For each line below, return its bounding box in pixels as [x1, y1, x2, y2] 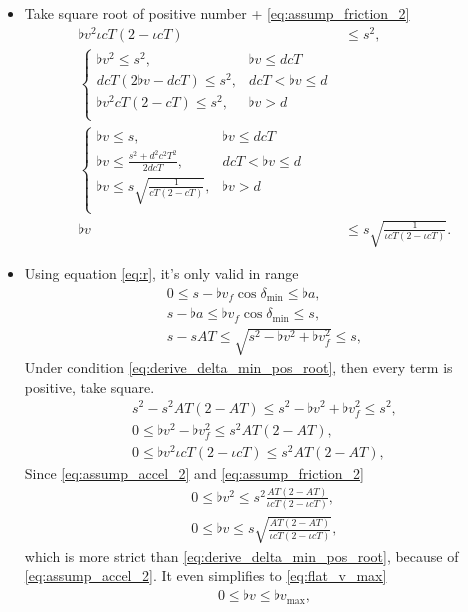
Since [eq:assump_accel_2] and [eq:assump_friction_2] [24, 463, 364, 484]
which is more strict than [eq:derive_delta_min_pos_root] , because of [24, 545, 459, 566]
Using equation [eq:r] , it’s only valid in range [24, 263, 299, 284]
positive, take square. [24, 376, 155, 397]
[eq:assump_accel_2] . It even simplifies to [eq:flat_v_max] [24, 565, 387, 586]
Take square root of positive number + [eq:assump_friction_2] [24, 3, 410, 23]
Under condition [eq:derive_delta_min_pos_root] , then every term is [24, 357, 453, 378]
